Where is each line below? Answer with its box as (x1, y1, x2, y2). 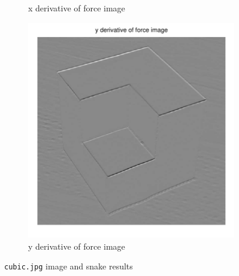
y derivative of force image (28, 239, 125, 252)
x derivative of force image (28, 2, 125, 14)
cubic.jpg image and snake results (4, 260, 133, 272)
